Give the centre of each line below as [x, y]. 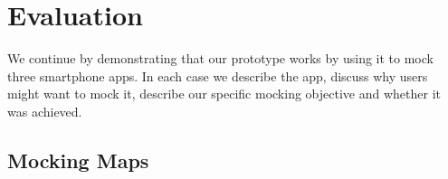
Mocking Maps [78, 160]
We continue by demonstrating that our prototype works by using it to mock [220, 58]
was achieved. [45, 111]
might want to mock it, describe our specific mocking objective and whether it [224, 94]
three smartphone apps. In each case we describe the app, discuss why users [218, 75]
